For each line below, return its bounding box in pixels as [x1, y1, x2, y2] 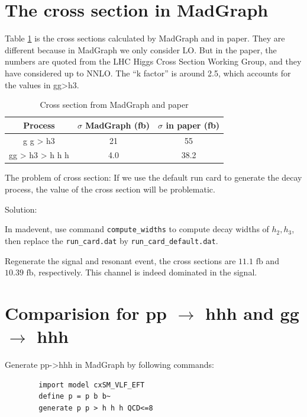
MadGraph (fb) [85, 118, 150, 131]
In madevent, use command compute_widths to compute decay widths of [5, 223, 269, 235]
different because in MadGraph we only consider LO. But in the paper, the [5, 43, 277, 56]
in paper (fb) [166, 118, 220, 131]
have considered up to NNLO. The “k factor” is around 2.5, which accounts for [5, 66, 291, 79]
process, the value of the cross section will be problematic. [5, 183, 215, 195]
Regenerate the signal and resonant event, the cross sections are [5, 254, 236, 267]
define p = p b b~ [38, 392, 111, 401]
